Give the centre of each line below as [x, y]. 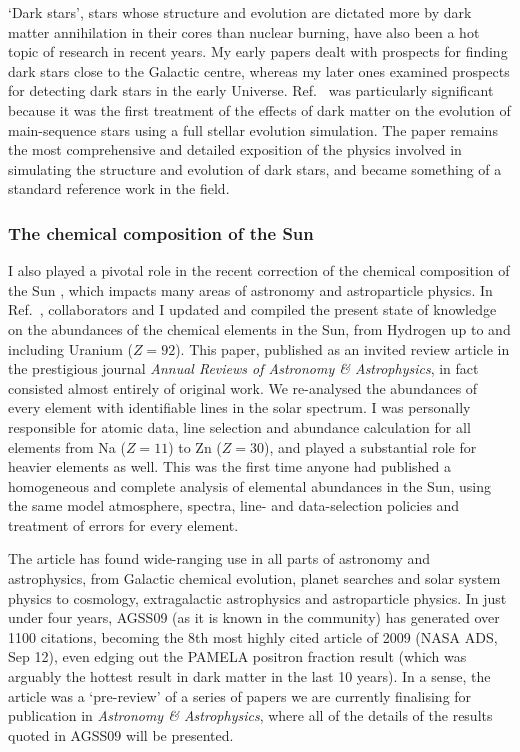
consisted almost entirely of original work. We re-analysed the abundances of [243, 387]
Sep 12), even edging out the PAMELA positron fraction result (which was [237, 656]
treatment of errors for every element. [123, 524]
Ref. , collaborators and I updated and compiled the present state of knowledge [252, 309]
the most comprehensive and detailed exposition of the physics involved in [235, 149]
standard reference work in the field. [119, 188]
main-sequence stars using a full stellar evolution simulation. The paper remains [253, 129]
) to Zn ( [195, 446]
